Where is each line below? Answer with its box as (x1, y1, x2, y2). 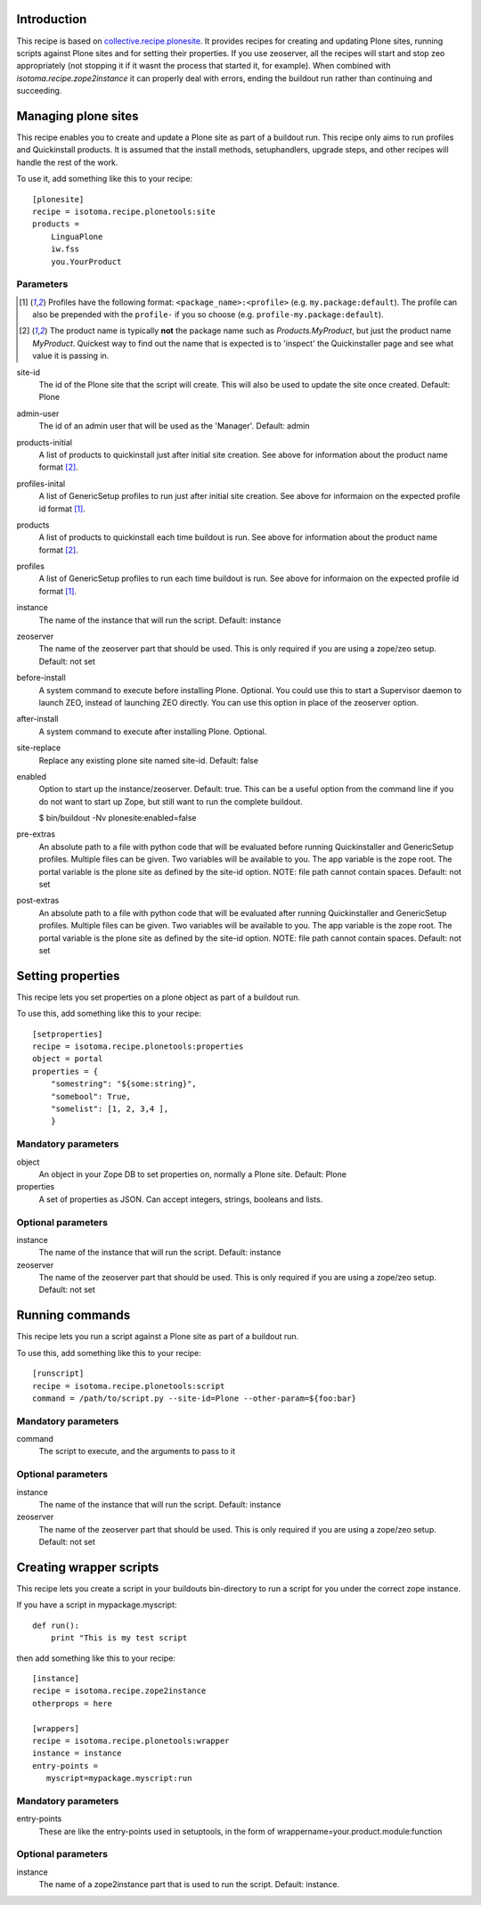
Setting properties (16, 968, 120, 984)
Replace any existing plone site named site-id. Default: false (38, 755, 258, 765)
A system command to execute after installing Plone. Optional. (38, 726, 267, 737)
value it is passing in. (32, 350, 110, 361)
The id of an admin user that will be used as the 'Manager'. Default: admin (38, 421, 310, 431)
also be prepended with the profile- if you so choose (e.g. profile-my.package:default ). (32, 309, 384, 320)
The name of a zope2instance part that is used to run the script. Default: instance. (38, 1879, 340, 1890)
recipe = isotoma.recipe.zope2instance (32, 1686, 207, 1697)
